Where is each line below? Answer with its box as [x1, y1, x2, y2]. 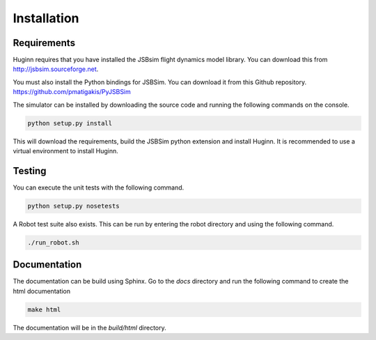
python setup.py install [27, 119, 113, 127]
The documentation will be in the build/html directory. [13, 323, 166, 332]
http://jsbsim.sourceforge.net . [13, 65, 99, 73]
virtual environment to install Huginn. [13, 146, 118, 155]
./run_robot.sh [27, 238, 79, 247]
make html [27, 305, 61, 314]
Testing [13, 164, 47, 177]
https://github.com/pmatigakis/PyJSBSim [13, 88, 132, 96]
